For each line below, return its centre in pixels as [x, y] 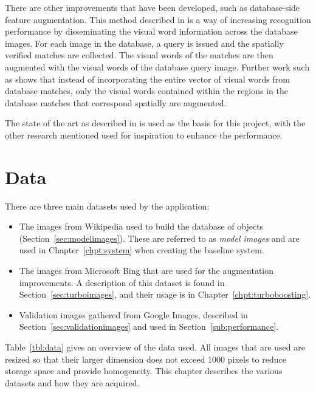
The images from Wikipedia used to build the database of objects [141, 226]
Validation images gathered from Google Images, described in [133, 314]
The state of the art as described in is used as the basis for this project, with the [155, 123]
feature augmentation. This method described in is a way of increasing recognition [158, 19]
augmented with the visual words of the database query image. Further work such [157, 67]
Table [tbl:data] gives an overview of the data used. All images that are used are [155, 347]
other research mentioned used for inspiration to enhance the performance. [144, 135]
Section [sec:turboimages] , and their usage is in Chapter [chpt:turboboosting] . [165, 294]
